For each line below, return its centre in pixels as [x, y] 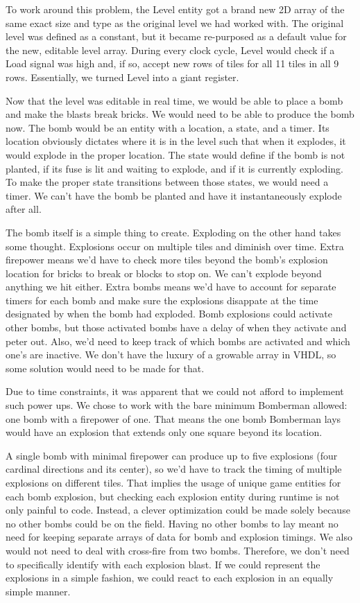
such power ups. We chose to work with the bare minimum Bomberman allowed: [177, 405]
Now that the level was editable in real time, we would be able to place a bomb [174, 100]
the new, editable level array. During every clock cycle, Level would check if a [170, 50]
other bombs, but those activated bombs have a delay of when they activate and [176, 327]
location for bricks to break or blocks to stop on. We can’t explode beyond [164, 273]
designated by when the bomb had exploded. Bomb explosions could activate [169, 314]
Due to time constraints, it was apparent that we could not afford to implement [175, 391]
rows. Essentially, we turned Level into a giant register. [122, 77]
